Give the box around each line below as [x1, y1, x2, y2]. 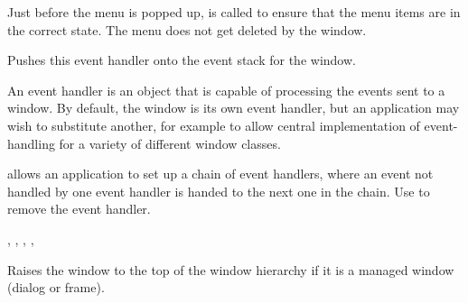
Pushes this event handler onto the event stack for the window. [7, 50, 356, 69]
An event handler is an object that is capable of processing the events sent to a [7, 80, 445, 99]
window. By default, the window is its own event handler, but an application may [7, 98, 460, 117]
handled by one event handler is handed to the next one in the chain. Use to [7, 181, 430, 200]
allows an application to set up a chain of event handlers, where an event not [7, 164, 434, 183]
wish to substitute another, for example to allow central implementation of [7, 115, 420, 134]
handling [7, 133, 55, 152]
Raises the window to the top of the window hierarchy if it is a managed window [7, 260, 454, 279]
